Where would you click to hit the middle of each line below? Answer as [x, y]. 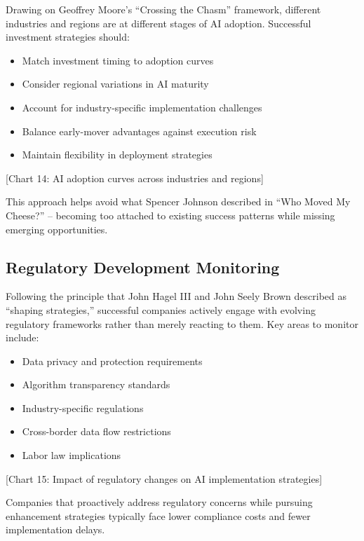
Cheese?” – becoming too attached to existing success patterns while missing [170, 215]
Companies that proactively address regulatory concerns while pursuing [159, 502]
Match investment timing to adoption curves [118, 60]
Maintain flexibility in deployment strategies [117, 155]
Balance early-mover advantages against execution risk [139, 131]
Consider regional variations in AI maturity [115, 84]
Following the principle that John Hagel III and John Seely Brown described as [176, 296]
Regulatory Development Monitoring [143, 267]
